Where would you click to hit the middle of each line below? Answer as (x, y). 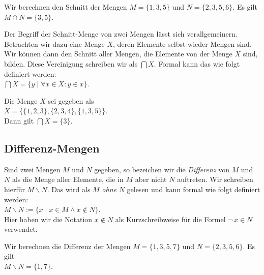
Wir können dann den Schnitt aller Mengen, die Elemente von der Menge (118, 54)
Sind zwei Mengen (32, 169)
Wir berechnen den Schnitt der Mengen (66, 7)
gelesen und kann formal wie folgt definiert (194, 189)
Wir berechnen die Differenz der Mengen (67, 246)
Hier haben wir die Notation (48, 219)
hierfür (14, 189)
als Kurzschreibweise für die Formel (170, 219)
